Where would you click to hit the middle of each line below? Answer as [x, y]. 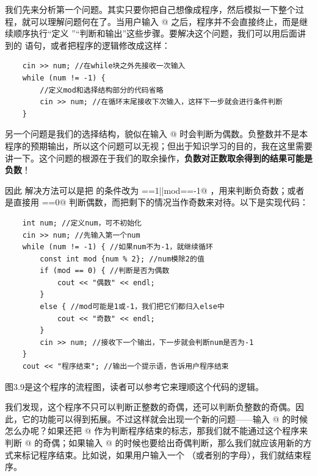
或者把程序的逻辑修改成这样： [110, 45]
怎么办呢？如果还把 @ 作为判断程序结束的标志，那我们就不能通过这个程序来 [157, 431]
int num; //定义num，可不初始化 [82, 223]
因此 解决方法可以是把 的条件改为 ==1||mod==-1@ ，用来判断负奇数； [146, 190]
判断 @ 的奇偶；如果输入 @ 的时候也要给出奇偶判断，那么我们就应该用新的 [154, 442]
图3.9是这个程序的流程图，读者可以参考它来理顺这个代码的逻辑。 [134, 386]
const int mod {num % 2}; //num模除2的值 [122, 259]
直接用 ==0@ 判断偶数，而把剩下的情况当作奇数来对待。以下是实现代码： [161, 202]
